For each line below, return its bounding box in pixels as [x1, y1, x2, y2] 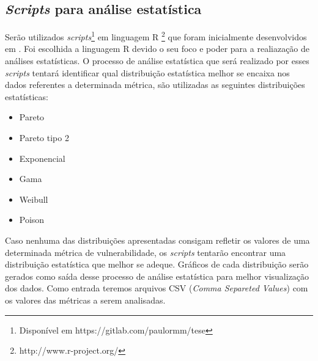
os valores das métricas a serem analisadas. [5, 293, 166, 306]
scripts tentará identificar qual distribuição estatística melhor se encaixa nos [5, 66, 290, 79]
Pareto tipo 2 [19, 131, 69, 144]
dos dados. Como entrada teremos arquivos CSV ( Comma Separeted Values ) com [5, 282, 308, 294]
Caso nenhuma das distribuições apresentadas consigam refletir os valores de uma [5, 233, 310, 246]
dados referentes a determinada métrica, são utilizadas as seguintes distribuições [5, 78, 305, 91]
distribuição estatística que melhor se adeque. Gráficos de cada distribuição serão [5, 258, 309, 271]
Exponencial [19, 151, 65, 164]
